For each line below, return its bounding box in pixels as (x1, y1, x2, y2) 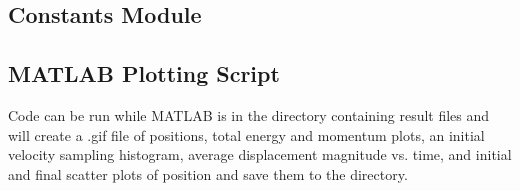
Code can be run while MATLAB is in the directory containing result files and (8, 104, 490, 125)
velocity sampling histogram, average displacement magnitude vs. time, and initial (8, 144, 512, 165)
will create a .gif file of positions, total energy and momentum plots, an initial (8, 124, 485, 145)
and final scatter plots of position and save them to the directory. (8, 163, 408, 184)
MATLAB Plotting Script (8, 58, 280, 89)
